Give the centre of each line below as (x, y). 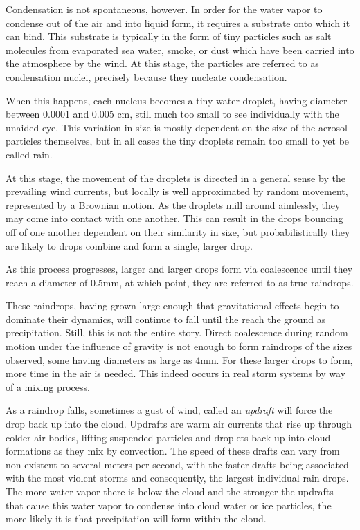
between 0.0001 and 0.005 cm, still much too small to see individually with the (172, 114)
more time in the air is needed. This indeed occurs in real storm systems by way (176, 373)
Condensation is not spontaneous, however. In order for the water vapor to (164, 9)
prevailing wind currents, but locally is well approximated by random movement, (177, 191)
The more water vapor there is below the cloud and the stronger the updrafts (170, 491)
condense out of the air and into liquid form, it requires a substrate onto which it (178, 22)
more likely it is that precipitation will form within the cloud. (136, 519)
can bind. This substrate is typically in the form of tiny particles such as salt (169, 36)
